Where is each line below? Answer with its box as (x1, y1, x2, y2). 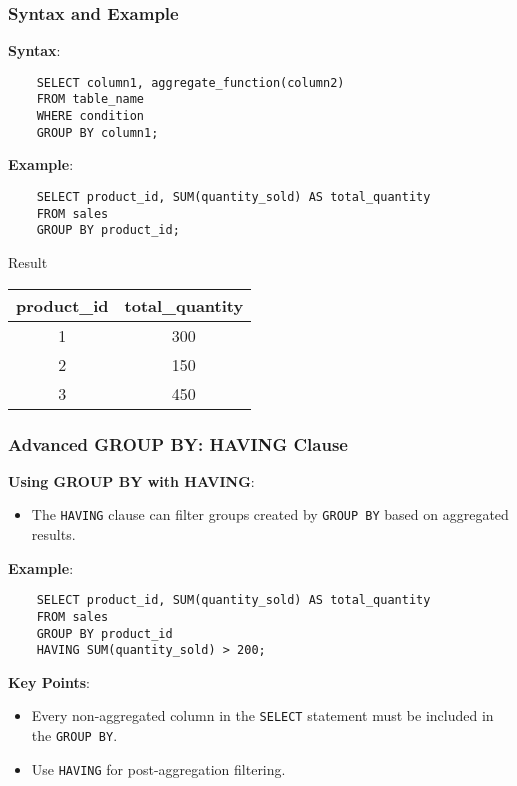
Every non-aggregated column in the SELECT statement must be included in (31, 705, 494, 726)
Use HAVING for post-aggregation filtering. (31, 758, 286, 779)
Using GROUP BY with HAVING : (8, 470, 255, 491)
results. (31, 524, 76, 545)
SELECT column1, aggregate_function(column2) (36, 75, 345, 90)
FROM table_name (36, 92, 145, 107)
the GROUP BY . (31, 725, 118, 746)
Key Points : (8, 671, 90, 692)
